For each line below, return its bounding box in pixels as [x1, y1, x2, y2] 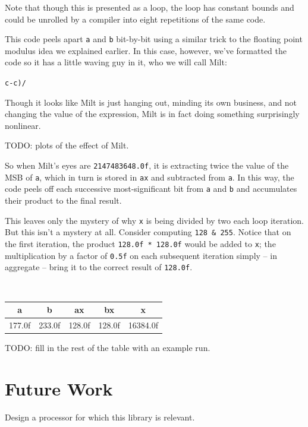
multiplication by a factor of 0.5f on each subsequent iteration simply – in [5, 249, 277, 261]
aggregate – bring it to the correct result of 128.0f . [5, 261, 193, 273]
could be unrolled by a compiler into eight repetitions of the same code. [5, 12, 266, 25]
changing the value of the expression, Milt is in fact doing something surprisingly [5, 107, 300, 120]
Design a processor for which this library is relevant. [5, 410, 195, 423]
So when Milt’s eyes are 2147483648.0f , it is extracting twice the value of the [5, 159, 289, 172]
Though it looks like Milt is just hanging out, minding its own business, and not [5, 96, 297, 108]
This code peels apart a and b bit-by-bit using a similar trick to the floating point [5, 33, 303, 45]
